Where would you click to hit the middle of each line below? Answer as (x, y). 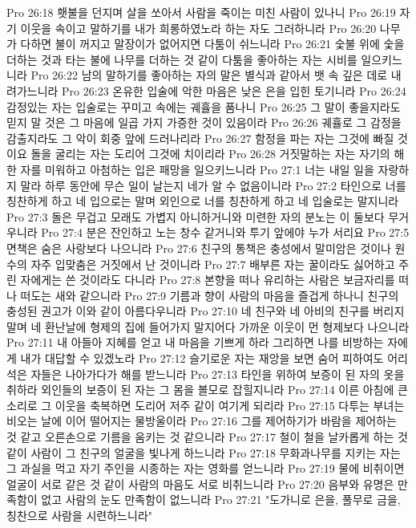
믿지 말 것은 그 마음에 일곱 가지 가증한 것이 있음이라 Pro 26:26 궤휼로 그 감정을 (204, 122)
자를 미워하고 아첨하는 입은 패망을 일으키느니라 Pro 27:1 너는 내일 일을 (197, 169)
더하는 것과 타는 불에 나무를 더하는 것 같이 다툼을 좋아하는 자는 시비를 (182, 59)
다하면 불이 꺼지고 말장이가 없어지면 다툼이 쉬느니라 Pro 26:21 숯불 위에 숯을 (212, 44)
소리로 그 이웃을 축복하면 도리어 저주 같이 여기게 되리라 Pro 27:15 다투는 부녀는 (206, 405)
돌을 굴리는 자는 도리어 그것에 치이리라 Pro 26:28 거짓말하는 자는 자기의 (210, 154)
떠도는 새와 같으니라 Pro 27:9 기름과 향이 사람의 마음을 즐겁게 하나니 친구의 (210, 295)
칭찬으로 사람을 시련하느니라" (79, 515)
